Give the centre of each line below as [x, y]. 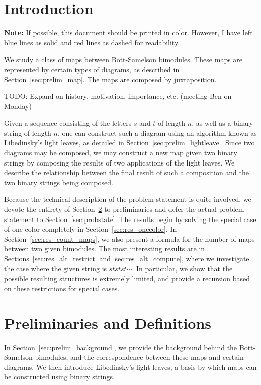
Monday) [18, 106]
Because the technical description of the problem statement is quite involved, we [128, 199]
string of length [28, 132]
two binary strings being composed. [59, 182]
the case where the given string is [56, 268]
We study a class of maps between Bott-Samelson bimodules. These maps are [123, 59]
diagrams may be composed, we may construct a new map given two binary [121, 153]
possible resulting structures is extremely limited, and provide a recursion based [127, 278]
